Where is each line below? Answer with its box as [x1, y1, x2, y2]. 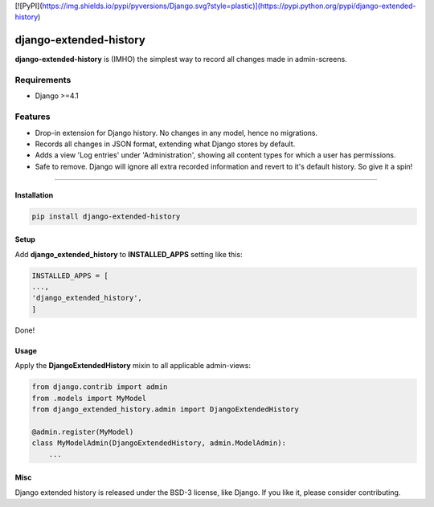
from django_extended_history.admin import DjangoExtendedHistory [31, 405, 299, 414]
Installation [14, 190, 54, 200]
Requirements [14, 75, 72, 86]
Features [14, 111, 51, 122]
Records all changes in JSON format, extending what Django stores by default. [35, 139, 296, 149]
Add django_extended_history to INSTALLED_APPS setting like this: [14, 249, 243, 259]
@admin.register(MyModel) [31, 427, 134, 436]
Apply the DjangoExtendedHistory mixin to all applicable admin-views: [14, 361, 251, 370]
